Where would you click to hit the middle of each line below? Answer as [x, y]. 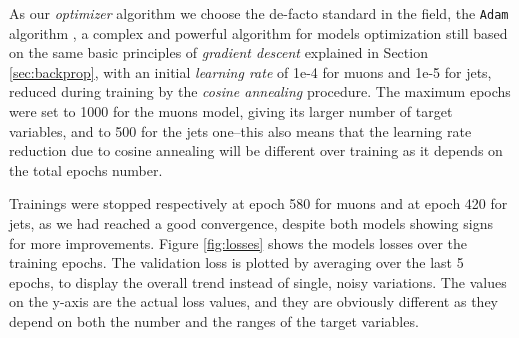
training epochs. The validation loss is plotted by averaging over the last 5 [236, 262]
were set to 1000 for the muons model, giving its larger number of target [231, 111]
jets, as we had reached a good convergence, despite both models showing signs [251, 223]
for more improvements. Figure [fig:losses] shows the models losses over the [238, 242]
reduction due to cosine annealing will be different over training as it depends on [256, 150]
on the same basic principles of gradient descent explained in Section [218, 52]
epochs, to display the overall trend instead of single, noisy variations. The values [258, 281]
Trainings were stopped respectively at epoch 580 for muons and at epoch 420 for [258, 203]
